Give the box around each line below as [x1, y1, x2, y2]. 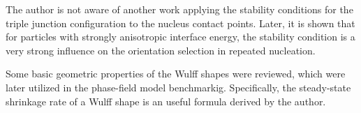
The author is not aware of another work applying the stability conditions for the [6, 2, 353, 16]
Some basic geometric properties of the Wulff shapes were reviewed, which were [6, 66, 346, 81]
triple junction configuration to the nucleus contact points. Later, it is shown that [6, 15, 355, 30]
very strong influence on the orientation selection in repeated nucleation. [6, 43, 316, 57]
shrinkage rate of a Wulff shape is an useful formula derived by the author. [6, 93, 326, 108]
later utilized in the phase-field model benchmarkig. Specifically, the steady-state [6, 80, 351, 94]
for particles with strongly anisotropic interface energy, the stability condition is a [6, 29, 355, 44]
